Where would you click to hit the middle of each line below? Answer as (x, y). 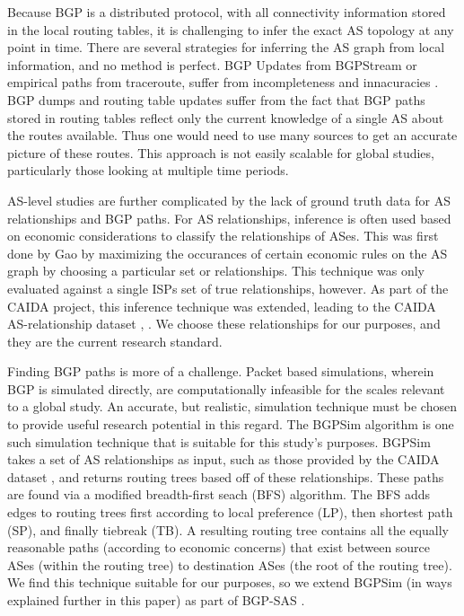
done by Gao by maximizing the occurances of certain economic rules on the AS (228, 253)
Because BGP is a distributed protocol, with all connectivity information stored (227, 12)
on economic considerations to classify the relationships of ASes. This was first (223, 236)
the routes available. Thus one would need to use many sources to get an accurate (232, 135)
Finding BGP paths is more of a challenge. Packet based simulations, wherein (221, 371)
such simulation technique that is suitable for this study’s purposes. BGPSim (219, 441)
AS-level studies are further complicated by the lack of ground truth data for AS (229, 200)
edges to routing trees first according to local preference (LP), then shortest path (230, 512)
